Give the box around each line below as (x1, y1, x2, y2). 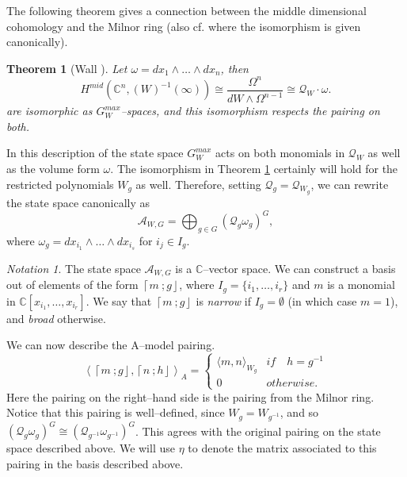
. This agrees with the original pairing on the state (135, 422, 381, 439)
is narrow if (196, 292, 251, 309)
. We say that (86, 292, 152, 309)
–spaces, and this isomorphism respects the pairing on (120, 102, 380, 119)
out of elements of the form (6, 276, 139, 293)
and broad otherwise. (6, 310, 106, 326)
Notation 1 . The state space (6, 260, 141, 276)
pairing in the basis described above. (6, 455, 184, 471)
